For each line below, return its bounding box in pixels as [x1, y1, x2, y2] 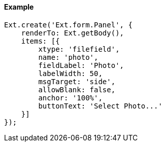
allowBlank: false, [38, 85, 116, 94]
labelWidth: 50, [38, 69, 103, 78]
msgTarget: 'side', [38, 77, 116, 86]
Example [4, 3, 34, 11]
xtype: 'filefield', [38, 45, 120, 53]
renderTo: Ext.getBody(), [21, 28, 124, 37]
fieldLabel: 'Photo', [38, 61, 124, 69]
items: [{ [21, 36, 60, 45]
